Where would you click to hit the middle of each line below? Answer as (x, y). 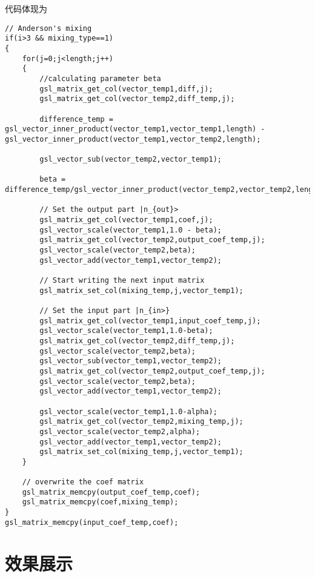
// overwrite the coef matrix (83, 482)
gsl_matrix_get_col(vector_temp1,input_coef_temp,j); (150, 321)
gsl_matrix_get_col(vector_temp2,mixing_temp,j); (141, 422)
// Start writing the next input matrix (122, 280)
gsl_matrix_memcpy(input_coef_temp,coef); (92, 522)
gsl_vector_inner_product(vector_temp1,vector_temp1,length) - (135, 129)
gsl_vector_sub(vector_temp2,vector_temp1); (131, 160)
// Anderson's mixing (48, 28)
